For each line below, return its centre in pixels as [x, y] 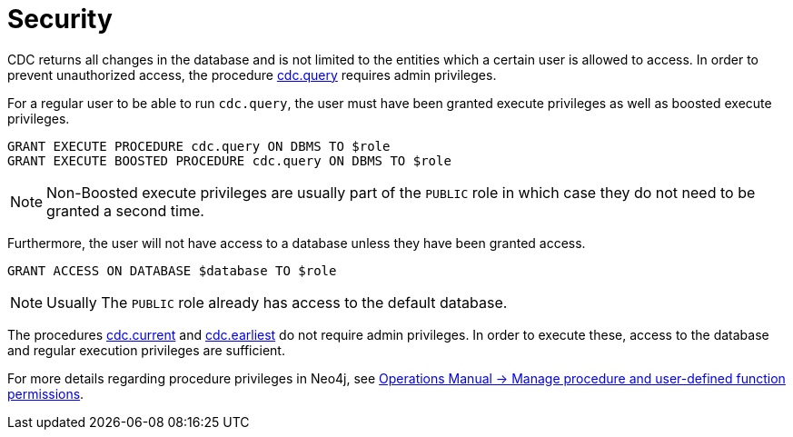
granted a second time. [125, 210]
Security [60, 19]
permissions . [46, 393]
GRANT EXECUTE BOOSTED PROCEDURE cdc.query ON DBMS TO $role [229, 160]
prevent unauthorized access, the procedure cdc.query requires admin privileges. [252, 74]
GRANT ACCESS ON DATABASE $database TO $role [172, 270]
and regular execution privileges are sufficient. [146, 350]
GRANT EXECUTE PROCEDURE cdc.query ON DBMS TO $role [199, 146]
